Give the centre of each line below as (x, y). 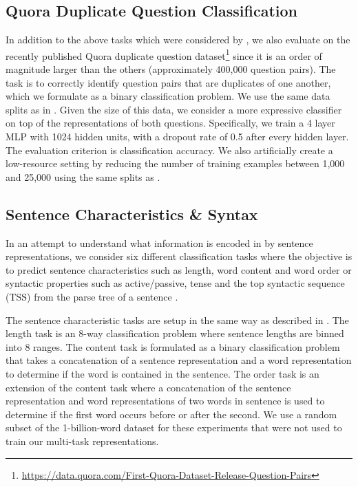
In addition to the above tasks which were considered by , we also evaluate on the (178, 40)
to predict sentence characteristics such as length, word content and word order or (179, 269)
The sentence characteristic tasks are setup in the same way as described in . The (177, 320)
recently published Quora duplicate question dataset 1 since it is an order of (164, 54)
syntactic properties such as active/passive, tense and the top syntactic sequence (175, 283)
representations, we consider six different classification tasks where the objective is (179, 256)
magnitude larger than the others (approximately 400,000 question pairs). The (171, 69)
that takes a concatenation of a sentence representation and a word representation (179, 360)
